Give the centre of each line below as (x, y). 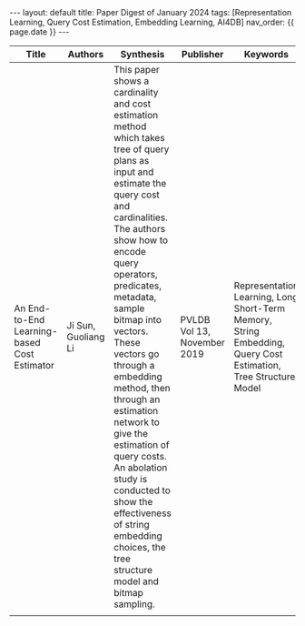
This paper (137, 70)
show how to (141, 240)
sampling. (134, 604)
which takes (139, 138)
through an (137, 399)
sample (129, 308)
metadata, (135, 297)
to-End (30, 320)
